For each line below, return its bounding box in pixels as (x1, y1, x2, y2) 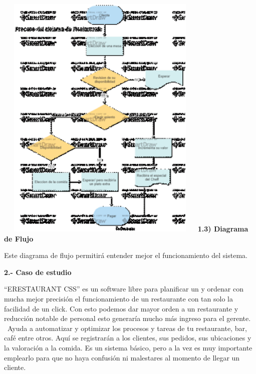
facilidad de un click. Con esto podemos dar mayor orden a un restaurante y (4, 303, 238, 313)
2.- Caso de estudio (4, 266, 72, 277)
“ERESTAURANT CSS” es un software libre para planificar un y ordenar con (4, 283, 243, 294)
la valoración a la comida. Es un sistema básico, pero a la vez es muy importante (4, 342, 252, 352)
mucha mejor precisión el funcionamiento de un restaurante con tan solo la (4, 293, 233, 303)
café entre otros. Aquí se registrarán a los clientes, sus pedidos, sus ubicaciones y (4, 332, 251, 343)
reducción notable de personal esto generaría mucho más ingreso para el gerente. (4, 313, 251, 323)
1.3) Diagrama (197, 223, 248, 234)
